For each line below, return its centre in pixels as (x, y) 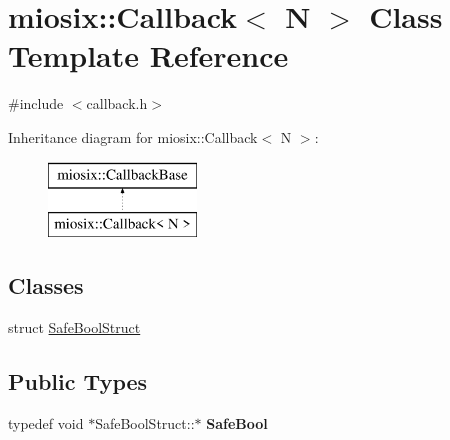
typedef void (46, 422)
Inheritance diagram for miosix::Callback (133, 136)
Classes (46, 285)
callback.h (117, 103)
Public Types (78, 380)
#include (36, 103)
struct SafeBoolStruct (74, 326)
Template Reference (148, 55)
